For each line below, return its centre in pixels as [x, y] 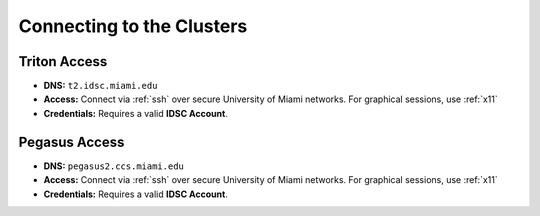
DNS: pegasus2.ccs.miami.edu [113, 166]
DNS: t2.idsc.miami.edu [100, 86]
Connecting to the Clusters [133, 26]
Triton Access [63, 61]
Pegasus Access [71, 141]
